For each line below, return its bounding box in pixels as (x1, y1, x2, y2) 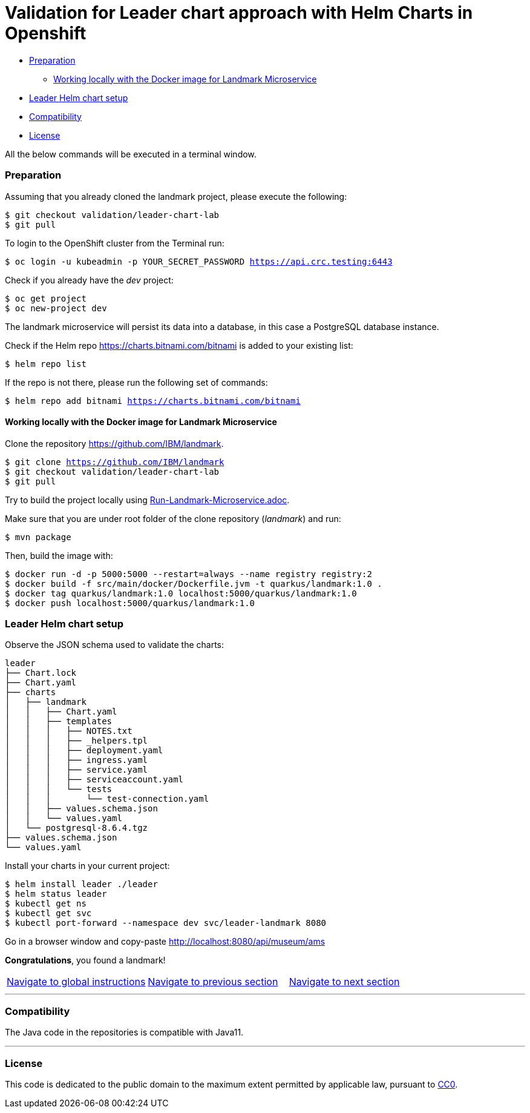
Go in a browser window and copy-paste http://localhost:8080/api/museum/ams (5, 936, 326, 947)
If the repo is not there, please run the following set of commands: (5, 377, 268, 388)
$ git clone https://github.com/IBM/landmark (5, 457, 224, 467)
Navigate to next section (289, 976, 400, 988)
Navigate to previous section (148, 976, 278, 988)
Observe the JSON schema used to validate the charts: (5, 639, 224, 650)
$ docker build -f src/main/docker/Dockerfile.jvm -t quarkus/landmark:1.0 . (5, 578, 382, 589)
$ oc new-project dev (5, 303, 107, 313)
